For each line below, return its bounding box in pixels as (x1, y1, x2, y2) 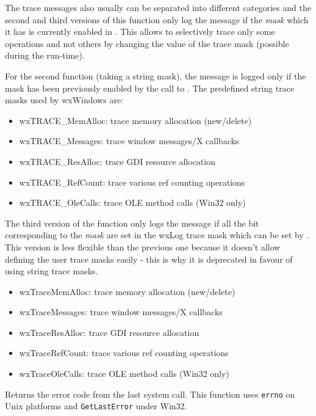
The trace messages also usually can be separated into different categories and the (5, 1, 311, 13)
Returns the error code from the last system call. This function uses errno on (5, 387, 295, 400)
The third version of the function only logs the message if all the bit (5, 216, 259, 229)
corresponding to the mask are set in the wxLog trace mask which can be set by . (5, 228, 309, 241)
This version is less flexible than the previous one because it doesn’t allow (5, 240, 281, 253)
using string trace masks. (5, 265, 98, 277)
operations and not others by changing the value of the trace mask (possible (5, 37, 289, 49)
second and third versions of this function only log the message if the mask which (5, 13, 309, 26)
